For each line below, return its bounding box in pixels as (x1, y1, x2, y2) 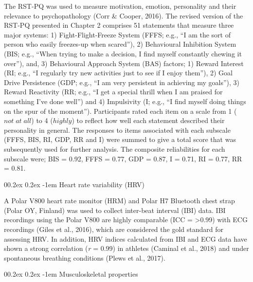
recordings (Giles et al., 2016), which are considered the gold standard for (4, 224, 223, 234)
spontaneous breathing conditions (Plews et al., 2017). (4, 252, 165, 263)
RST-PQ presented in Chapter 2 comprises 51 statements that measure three (4, 20, 234, 30)
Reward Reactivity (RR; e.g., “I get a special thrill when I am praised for (4, 87, 223, 97)
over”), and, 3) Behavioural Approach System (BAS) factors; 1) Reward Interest (4, 58, 244, 68)
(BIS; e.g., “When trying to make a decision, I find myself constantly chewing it (4, 48, 242, 58)
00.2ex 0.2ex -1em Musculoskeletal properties (4, 269, 138, 279)
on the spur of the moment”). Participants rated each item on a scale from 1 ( (4, 106, 237, 116)
